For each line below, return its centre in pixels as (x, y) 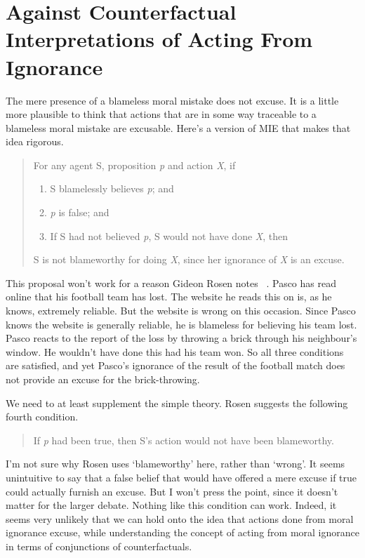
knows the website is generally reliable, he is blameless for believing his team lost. (181, 324)
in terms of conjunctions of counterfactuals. (99, 546)
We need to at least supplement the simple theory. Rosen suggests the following (177, 403)
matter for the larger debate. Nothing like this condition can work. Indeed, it (171, 505)
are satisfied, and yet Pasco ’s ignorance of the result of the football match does (175, 365)
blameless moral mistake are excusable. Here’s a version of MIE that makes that (178, 127)
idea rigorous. (35, 141)
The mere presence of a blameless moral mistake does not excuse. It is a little (172, 100)
